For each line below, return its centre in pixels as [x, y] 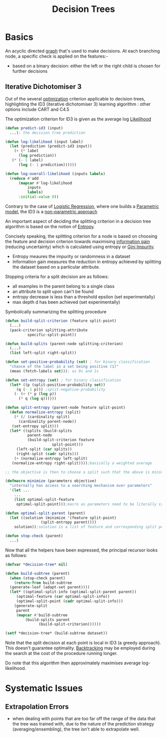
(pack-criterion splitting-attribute [49, 330]
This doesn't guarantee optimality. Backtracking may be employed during [80, 648]
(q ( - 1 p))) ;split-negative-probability [61, 389]
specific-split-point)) [52, 335]
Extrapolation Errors [37, 706]
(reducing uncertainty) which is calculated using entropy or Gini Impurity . [80, 247]
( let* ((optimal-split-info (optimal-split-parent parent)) [73, 592]
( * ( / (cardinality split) [42, 417]
